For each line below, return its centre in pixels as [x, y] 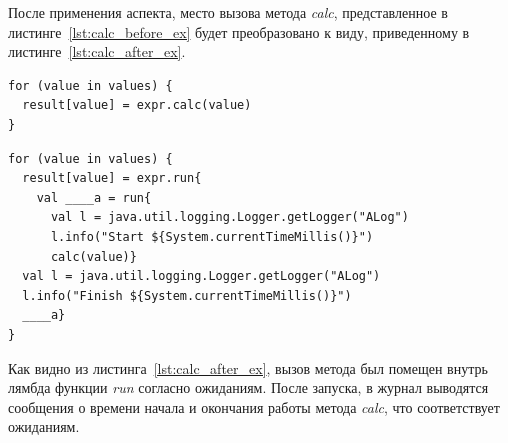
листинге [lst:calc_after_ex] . [97, 51]
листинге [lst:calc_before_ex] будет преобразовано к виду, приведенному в [239, 31]
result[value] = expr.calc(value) [137, 105]
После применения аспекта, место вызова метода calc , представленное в [228, 12]
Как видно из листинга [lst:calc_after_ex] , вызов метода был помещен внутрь [248, 367]
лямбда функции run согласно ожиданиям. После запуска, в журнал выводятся [248, 387]
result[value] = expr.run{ [112, 178]
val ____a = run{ [94, 197]
